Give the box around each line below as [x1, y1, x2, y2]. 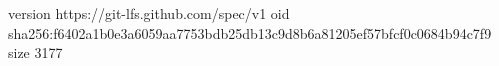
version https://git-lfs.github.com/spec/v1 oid [8, 3, 290, 23]
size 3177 [8, 42, 63, 63]
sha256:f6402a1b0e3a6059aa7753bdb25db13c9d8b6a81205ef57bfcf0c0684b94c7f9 [8, 22, 492, 43]
